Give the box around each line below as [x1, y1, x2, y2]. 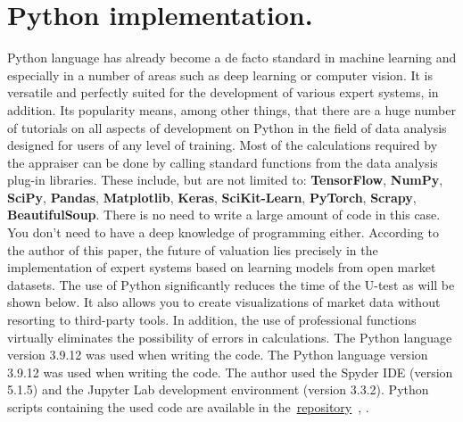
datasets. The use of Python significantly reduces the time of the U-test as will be [7, 275, 455, 294]
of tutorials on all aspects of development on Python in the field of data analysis [7, 118, 447, 137]
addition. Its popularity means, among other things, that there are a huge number [7, 100, 456, 119]
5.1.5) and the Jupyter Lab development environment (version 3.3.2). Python [7, 380, 429, 399]
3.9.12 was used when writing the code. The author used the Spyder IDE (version [7, 362, 453, 381]
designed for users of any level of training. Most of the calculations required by [7, 136, 438, 154]
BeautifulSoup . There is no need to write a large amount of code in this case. [7, 205, 441, 224]
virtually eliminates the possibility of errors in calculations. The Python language [7, 327, 452, 346]
